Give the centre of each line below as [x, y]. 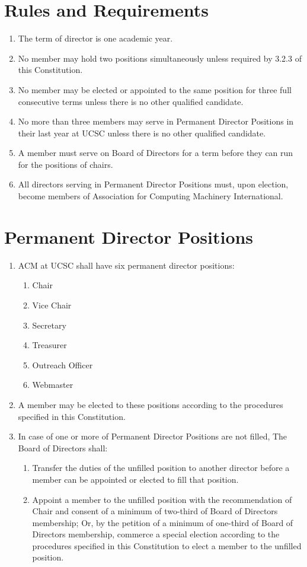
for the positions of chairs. [65, 164]
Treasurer [49, 345]
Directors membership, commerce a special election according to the [156, 534]
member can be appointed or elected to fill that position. [135, 479]
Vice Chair [52, 305]
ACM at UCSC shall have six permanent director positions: [126, 265]
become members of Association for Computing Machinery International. [151, 196]
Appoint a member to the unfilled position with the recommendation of [162, 499]
